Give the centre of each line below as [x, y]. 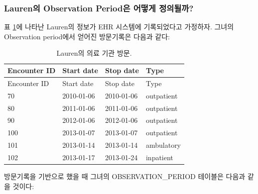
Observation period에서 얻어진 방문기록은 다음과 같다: [87, 36]
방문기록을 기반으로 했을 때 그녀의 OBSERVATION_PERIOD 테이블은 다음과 [125, 176]
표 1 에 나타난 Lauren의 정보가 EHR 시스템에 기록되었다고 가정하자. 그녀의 [119, 27]
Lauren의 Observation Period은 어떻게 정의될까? [99, 8]
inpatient [159, 157]
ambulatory [163, 145]
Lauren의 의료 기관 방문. [94, 53]
